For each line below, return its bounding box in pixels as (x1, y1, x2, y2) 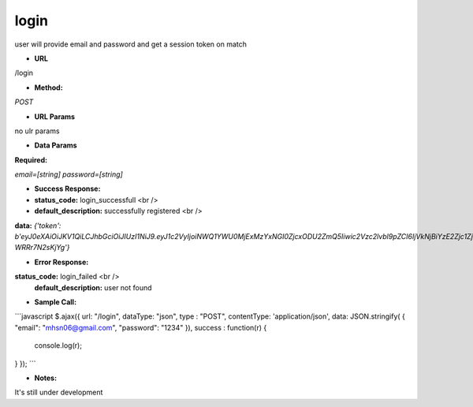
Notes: (34, 373, 58, 383)
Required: (14, 155, 47, 165)
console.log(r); (34, 341, 83, 350)
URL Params (34, 111, 75, 121)
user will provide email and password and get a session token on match (14, 39, 248, 49)
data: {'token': (14, 221, 61, 230)
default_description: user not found (34, 282, 153, 292)
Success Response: (34, 184, 101, 193)
